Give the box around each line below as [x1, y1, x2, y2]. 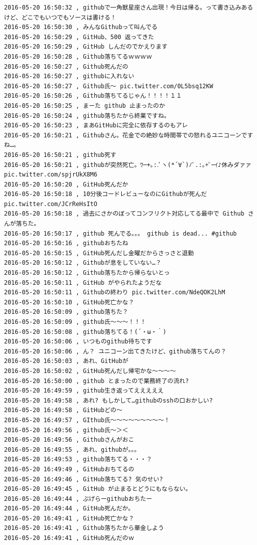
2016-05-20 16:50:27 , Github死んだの [4, 63, 129, 70]
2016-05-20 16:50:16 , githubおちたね [4, 240, 129, 247]
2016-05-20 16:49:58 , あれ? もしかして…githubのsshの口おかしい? [4, 397, 213, 404]
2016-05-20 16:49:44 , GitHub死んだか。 [4, 505, 134, 512]
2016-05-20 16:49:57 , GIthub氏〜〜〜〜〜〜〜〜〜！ [4, 416, 170, 424]
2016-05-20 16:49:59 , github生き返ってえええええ [4, 387, 164, 395]
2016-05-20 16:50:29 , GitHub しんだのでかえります [4, 43, 168, 51]
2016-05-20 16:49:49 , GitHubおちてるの [4, 465, 134, 473]
